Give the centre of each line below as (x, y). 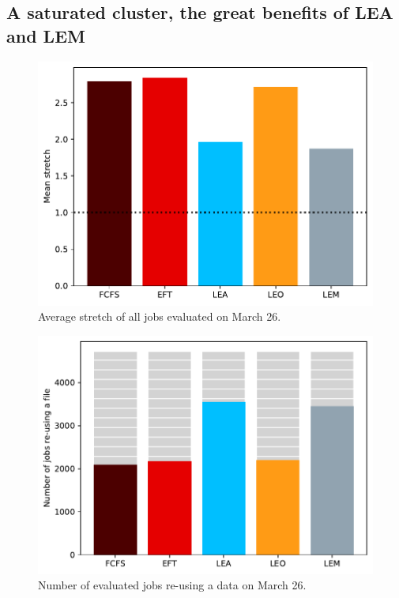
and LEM (46, 35)
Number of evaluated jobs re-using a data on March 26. (172, 585)
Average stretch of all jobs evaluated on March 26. (160, 316)
